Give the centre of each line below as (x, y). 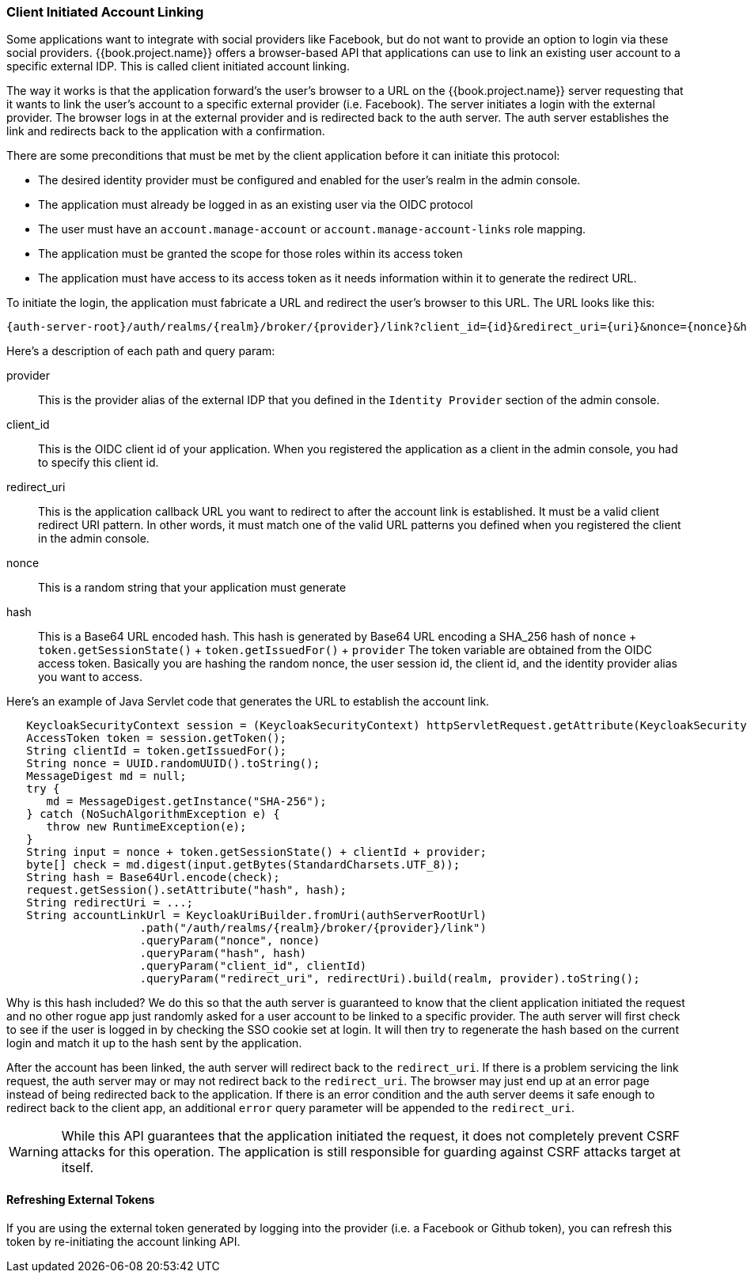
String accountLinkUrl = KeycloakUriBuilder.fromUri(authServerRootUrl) (256, 916)
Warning (34, 1152)
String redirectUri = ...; (110, 903)
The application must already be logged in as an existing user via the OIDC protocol (256, 205)
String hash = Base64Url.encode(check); (153, 878)
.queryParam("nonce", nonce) (230, 941)
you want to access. (90, 677)
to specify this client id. (99, 463)
